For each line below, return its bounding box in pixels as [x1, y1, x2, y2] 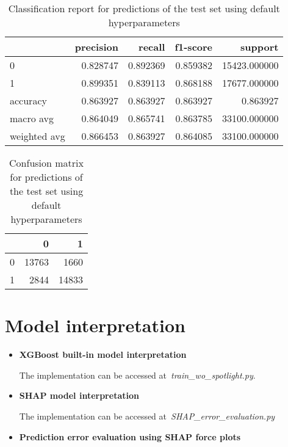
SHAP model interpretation [19, 389, 139, 402]
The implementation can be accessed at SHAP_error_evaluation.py [19, 409, 275, 422]
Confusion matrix [9, 156, 84, 170]
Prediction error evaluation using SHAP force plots [19, 430, 241, 443]
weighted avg [10, 129, 65, 143]
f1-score [175, 40, 213, 54]
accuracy [10, 93, 47, 107]
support [240, 40, 279, 54]
